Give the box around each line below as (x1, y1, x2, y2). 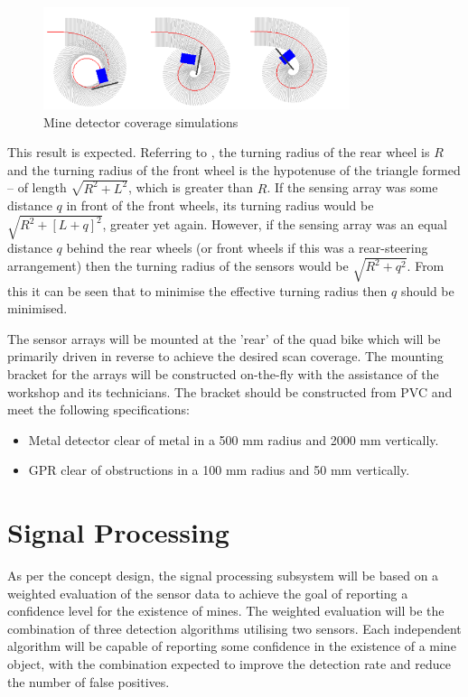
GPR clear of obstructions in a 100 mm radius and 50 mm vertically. (28, 460, 410, 479)
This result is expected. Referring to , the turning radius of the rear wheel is (7, 143, 430, 162)
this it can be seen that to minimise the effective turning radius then (7, 281, 388, 300)
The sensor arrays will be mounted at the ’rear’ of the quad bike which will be (7, 329, 441, 348)
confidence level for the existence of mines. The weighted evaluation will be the (7, 601, 445, 620)
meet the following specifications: (7, 400, 190, 419)
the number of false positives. (7, 672, 170, 691)
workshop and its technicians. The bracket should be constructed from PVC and (7, 382, 453, 401)
